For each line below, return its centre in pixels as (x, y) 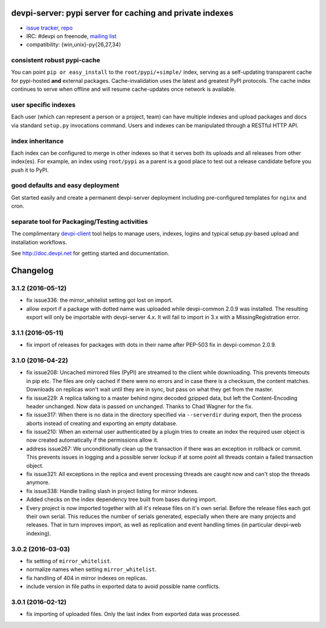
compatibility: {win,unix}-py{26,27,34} (74, 45)
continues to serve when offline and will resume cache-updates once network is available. (123, 89)
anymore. (38, 482)
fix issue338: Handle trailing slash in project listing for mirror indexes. (112, 491)
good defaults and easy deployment (65, 186)
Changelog (32, 270)
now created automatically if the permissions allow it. (92, 440)
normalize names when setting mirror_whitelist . (91, 569)
